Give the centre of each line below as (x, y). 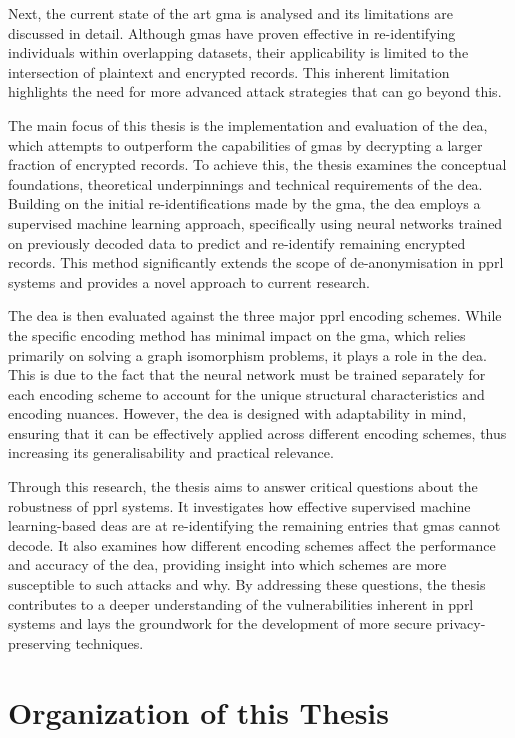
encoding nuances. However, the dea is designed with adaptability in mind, (237, 413)
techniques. (109, 642)
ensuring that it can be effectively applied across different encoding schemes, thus (257, 432)
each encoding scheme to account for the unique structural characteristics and (246, 393)
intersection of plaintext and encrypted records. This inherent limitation (229, 71)
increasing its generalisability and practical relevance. (171, 452)
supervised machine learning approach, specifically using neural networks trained (255, 222)
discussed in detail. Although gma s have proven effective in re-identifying (232, 32)
